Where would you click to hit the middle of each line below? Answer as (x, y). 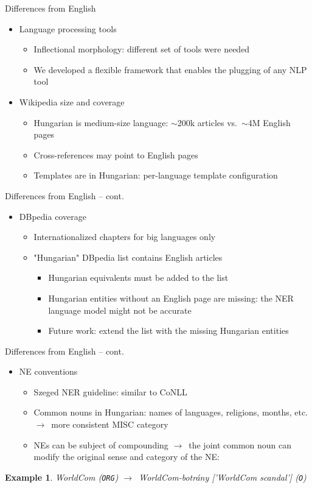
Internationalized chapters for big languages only (125, 237)
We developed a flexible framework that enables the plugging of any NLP (170, 69)
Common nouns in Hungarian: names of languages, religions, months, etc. (171, 412)
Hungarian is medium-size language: (101, 122)
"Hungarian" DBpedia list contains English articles (128, 257)
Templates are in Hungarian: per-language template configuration (156, 175)
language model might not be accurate (120, 310)
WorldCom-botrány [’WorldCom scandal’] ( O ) (223, 477)
